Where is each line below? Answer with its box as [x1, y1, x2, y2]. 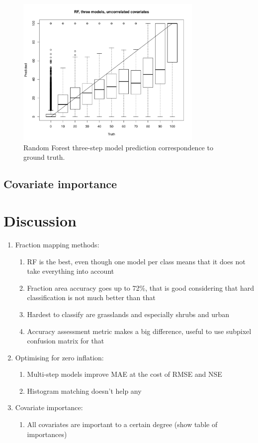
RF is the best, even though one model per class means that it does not [27, 256, 246, 266]
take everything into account [27, 266, 114, 276]
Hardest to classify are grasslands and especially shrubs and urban [27, 309, 230, 319]
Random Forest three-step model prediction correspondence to [23, 142, 213, 152]
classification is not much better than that [27, 292, 156, 303]
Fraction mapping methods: [15, 239, 99, 249]
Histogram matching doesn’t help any [27, 385, 142, 396]
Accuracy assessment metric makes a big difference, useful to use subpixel [27, 326, 252, 336]
